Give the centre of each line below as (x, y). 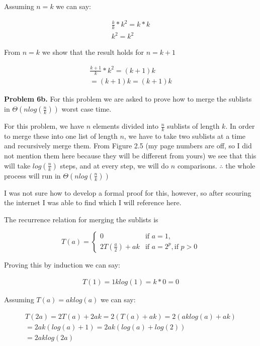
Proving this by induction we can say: (62, 265)
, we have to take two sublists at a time (185, 136)
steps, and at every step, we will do (114, 165)
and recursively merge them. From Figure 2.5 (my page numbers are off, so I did (128, 146)
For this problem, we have (44, 126)
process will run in (32, 175)
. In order (240, 126)
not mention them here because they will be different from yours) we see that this (130, 156)
